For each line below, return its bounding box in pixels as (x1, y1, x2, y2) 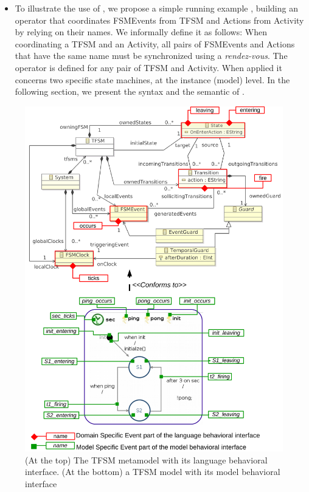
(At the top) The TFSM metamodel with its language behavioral (25, 453, 268, 466)
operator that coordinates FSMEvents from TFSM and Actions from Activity (15, 13, 304, 26)
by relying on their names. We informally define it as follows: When (15, 26, 267, 38)
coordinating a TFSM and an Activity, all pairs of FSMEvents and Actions (15, 37, 295, 50)
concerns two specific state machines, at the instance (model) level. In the (15, 73, 290, 86)
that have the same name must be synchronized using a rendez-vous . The (15, 49, 288, 62)
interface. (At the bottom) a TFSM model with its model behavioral (25, 465, 280, 478)
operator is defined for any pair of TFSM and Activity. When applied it (15, 61, 282, 73)
